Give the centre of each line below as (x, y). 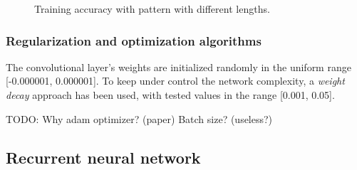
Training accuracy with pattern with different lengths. (152, 9)
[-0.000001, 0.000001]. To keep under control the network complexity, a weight (175, 81)
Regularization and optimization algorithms (134, 40)
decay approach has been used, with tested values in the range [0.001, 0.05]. (170, 95)
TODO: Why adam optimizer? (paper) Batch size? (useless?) (139, 118)
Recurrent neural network (103, 157)
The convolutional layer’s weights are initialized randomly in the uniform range (178, 67)
